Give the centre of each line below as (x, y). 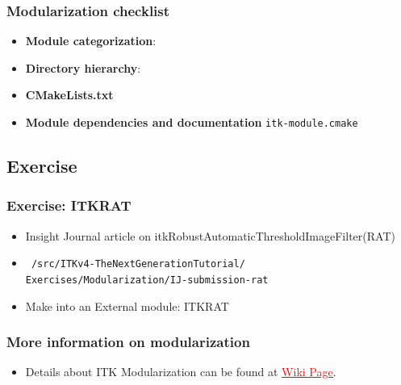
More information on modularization (128, 342)
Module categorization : (91, 41)
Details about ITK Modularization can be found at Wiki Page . (181, 372)
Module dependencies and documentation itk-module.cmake (192, 122)
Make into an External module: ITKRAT (127, 305)
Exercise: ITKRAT (69, 205)
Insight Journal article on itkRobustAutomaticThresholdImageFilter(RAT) (210, 235)
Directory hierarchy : (83, 67)
